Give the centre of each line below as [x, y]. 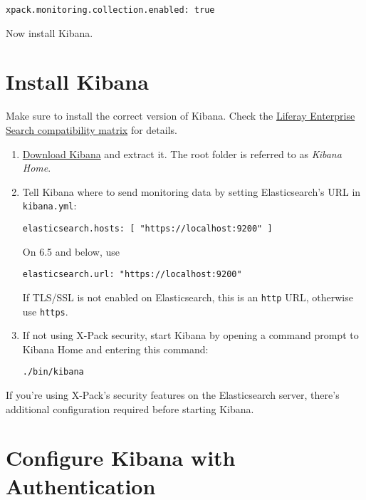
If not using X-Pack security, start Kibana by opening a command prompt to [190, 335]
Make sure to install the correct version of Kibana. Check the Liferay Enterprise [181, 116]
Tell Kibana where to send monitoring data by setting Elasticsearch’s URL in [192, 191]
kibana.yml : [49, 205]
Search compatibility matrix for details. [91, 129]
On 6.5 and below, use [71, 251]
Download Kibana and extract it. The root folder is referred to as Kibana [182, 153]
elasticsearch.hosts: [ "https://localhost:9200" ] [147, 229]
